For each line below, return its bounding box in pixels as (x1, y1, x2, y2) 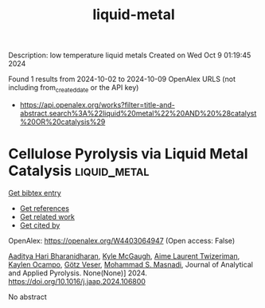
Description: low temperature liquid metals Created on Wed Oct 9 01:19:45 (8, 50, 251, 60)
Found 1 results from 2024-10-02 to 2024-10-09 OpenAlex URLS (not (8, 74, 236, 84)
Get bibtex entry (8, 188, 61, 197)
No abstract (8, 292, 47, 302)
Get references (19, 203, 70, 212)
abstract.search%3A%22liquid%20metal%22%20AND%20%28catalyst (19, 108, 257, 118)
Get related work (19, 212, 76, 221)
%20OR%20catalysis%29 (19, 117, 106, 127)
